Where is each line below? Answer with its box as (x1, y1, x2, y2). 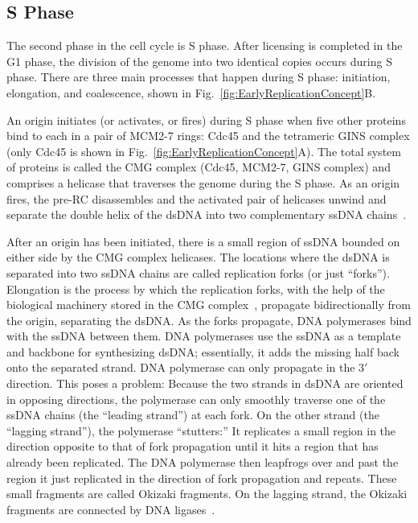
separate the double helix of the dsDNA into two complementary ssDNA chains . (6, 206, 407, 223)
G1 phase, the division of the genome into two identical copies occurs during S (6, 52, 392, 69)
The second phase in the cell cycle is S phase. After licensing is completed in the (6, 37, 403, 54)
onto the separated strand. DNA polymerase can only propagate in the (6, 359, 355, 376)
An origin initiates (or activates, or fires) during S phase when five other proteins (6, 111, 406, 128)
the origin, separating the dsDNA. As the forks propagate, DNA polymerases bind (6, 311, 412, 328)
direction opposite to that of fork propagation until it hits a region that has (6, 438, 379, 455)
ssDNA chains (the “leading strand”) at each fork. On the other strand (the (6, 406, 379, 423)
